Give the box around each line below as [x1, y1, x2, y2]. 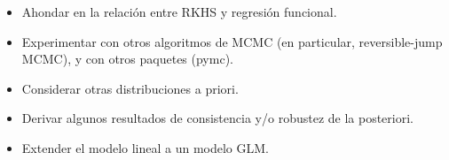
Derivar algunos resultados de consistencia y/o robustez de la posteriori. [21, 109, 414, 127]
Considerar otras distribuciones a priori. [21, 79, 239, 97]
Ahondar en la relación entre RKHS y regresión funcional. [21, 3, 337, 20]
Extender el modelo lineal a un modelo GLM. [21, 138, 270, 156]
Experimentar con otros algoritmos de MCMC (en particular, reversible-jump [21, 32, 443, 50]
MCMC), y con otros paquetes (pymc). [21, 50, 233, 68]
